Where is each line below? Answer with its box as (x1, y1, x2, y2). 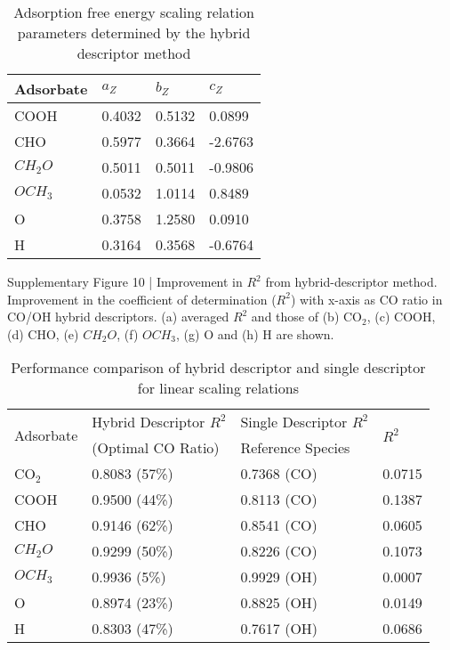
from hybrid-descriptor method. (265, 272, 438, 290)
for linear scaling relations (137, 378, 299, 399)
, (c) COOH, (366, 307, 436, 326)
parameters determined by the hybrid (17, 22, 251, 43)
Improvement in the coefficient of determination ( (7, 289, 277, 308)
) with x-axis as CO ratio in (290, 289, 443, 308)
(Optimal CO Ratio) (92, 437, 220, 459)
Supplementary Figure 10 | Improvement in (7, 272, 243, 290)
